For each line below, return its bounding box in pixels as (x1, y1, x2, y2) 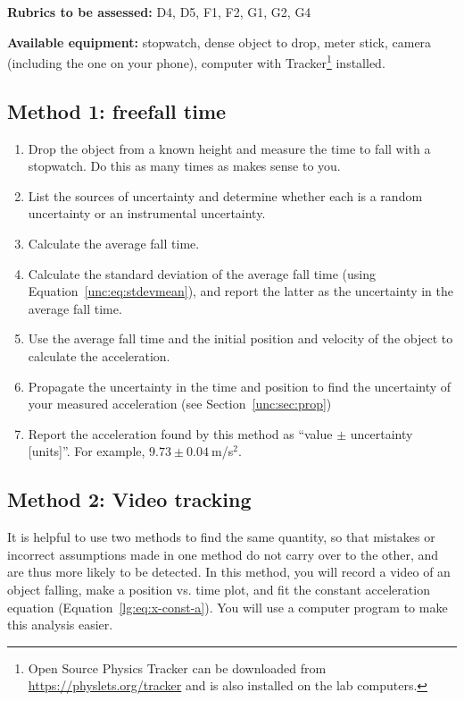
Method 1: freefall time (7, 97, 227, 124)
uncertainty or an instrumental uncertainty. (28, 204, 266, 223)
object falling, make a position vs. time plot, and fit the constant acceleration (7, 579, 430, 598)
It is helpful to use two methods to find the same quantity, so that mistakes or (7, 528, 435, 546)
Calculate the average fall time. (28, 234, 200, 253)
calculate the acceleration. (28, 346, 170, 365)
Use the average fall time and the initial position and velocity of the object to (28, 329, 453, 348)
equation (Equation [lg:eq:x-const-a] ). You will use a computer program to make (7, 597, 448, 616)
